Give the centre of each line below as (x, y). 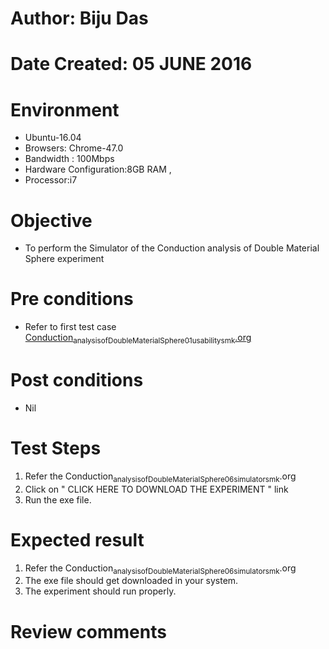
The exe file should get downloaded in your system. (131, 581)
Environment (65, 109)
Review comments (88, 631)
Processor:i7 (51, 180)
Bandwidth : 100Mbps (69, 159)
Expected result (77, 539)
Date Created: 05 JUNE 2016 (131, 64)
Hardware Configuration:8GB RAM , (98, 169)
